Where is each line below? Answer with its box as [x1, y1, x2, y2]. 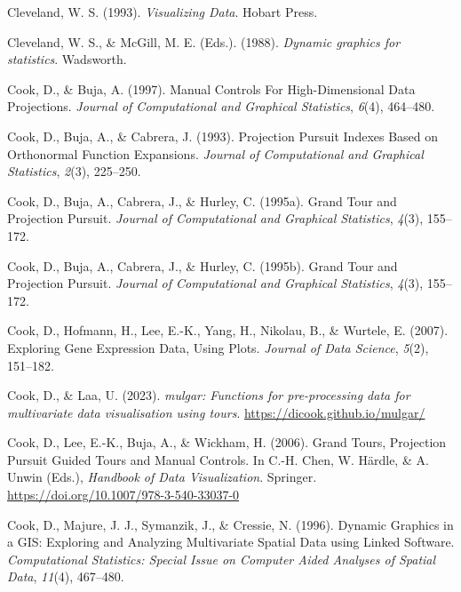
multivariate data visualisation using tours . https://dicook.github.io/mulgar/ [7, 403, 425, 421]
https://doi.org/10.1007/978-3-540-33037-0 [7, 485, 240, 504]
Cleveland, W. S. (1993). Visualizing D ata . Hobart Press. [7, 3, 318, 20]
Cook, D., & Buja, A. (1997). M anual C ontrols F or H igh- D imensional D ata [7, 79, 416, 98]
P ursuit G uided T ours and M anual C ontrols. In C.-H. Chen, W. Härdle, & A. [7, 450, 429, 468]
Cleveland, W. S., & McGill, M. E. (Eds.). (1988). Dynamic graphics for [7, 32, 401, 51]
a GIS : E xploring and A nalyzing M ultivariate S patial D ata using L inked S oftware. [7, 532, 455, 551]
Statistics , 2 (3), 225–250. [7, 162, 141, 180]
